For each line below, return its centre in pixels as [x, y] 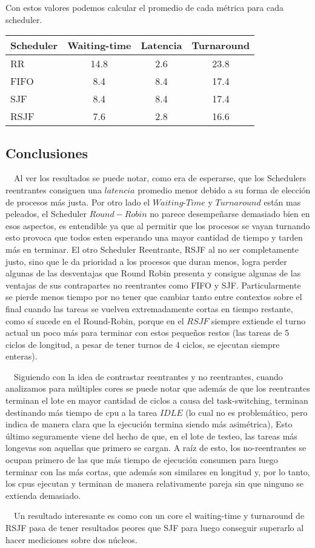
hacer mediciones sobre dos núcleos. [71, 539]
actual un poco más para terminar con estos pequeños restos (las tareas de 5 [148, 332]
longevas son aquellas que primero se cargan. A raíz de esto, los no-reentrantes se [156, 448]
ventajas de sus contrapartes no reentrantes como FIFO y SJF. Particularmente [153, 285]
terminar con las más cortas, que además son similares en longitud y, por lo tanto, [158, 471]
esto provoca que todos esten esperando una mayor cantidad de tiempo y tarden [154, 237]
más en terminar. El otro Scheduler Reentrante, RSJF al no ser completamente [152, 249]
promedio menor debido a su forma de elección [224, 189]
